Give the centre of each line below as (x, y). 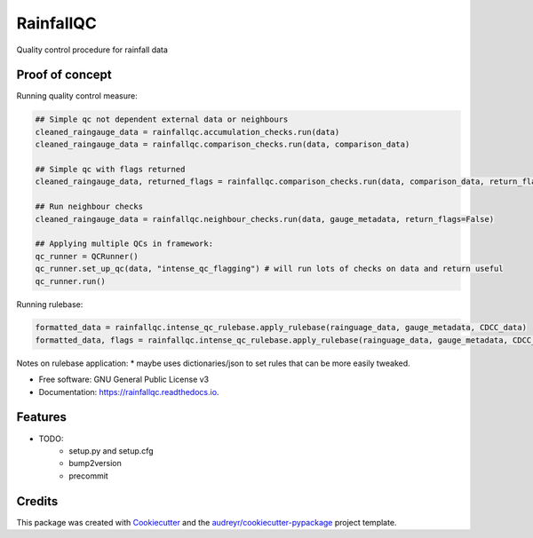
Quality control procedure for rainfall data (92, 50)
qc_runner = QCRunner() (87, 256)
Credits (37, 501)
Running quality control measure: (77, 96)
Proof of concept (64, 75)
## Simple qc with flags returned (110, 169)
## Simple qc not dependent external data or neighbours (162, 119)
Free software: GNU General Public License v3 (124, 380)
